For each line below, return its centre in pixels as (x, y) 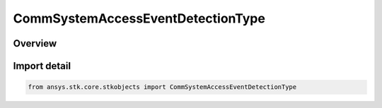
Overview (35, 43)
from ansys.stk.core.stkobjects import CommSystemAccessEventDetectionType (162, 87)
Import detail (42, 66)
